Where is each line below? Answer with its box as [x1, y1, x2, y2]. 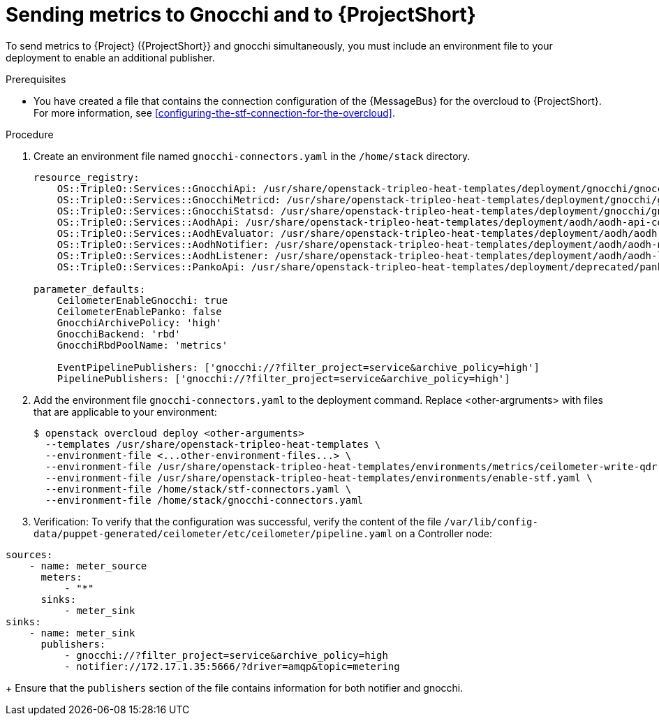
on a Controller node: [395, 527, 492, 539]
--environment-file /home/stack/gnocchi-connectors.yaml [45, 494, 364, 506]
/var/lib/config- [444, 516, 538, 527]
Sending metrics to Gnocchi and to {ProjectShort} [6, 3, 476, 27]
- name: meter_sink [29, 627, 135, 639]
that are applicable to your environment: [34, 405, 217, 418]
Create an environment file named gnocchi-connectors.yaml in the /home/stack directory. [34, 150, 471, 162]
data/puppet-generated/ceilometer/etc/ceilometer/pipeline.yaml [34, 527, 393, 539]
